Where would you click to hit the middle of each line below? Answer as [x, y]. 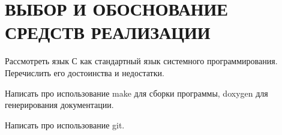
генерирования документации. [59, 105]
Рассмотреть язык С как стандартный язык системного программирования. [141, 61]
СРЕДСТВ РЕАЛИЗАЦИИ [108, 32]
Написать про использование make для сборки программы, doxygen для [136, 93]
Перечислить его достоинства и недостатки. [85, 72]
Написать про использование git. [65, 124]
